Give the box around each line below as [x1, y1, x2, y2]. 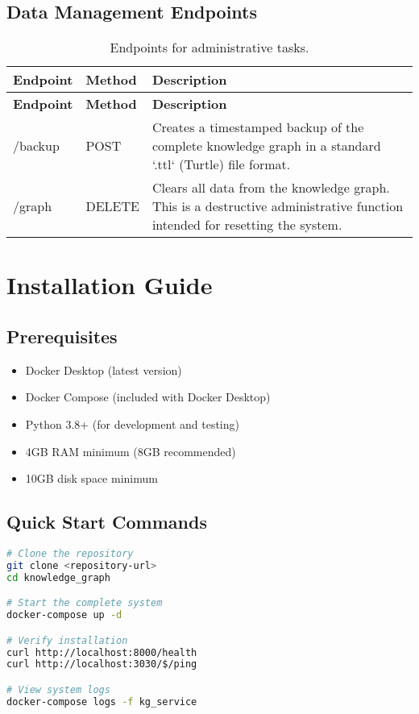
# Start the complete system [6, 597, 163, 609]
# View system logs [6, 683, 110, 695]
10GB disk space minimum [25, 470, 158, 487]
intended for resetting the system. [151, 215, 342, 235]
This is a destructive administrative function [151, 197, 404, 216]
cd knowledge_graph [6, 571, 110, 583]
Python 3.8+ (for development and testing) [25, 415, 239, 432]
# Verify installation [6, 634, 128, 646]
